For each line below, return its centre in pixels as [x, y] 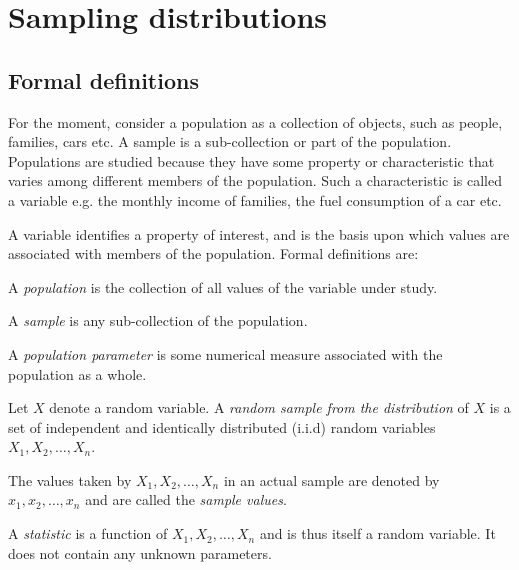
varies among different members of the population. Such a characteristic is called [255, 180]
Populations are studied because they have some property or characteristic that [251, 160]
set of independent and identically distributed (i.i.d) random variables [222, 426]
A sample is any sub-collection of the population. [158, 320]
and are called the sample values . [186, 499]
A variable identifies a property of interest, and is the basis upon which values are [259, 233]
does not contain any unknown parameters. [140, 552]
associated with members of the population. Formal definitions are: [213, 253]
